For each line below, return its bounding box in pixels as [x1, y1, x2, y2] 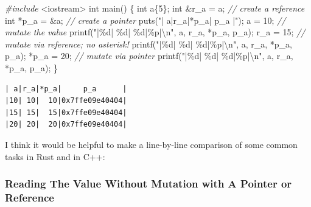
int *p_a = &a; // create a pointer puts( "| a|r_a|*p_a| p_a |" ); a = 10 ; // [5, 13, 286, 26]
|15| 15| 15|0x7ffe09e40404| [5, 108, 127, 117]
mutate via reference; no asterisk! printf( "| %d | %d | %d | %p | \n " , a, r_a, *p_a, [5, 37, 292, 50]
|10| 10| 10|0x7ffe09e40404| [5, 96, 127, 105]
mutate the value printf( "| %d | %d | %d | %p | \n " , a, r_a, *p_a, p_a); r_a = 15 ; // [5, 26, 306, 38]
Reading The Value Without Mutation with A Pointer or [5, 176, 292, 191]
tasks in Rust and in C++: [5, 150, 105, 163]
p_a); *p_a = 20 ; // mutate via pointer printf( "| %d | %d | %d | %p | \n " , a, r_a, [5, 49, 293, 62]
